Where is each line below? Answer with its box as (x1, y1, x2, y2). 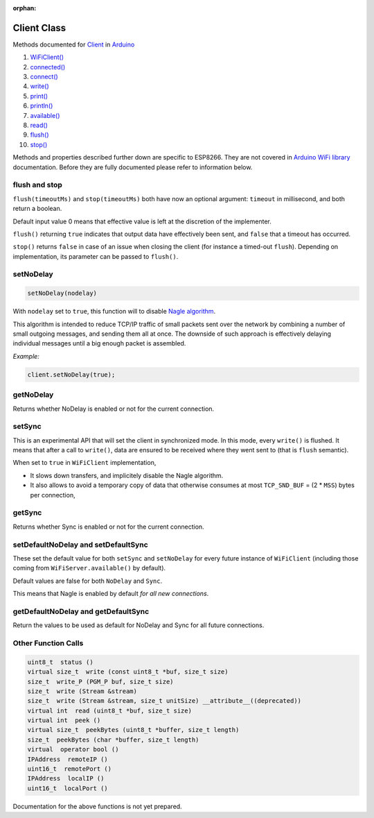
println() (30, 101, 53, 110)
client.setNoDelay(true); (27, 370, 116, 378)
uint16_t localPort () (27, 784, 109, 792)
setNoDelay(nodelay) (27, 289, 97, 298)
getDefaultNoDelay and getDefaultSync (12, 606, 150, 616)
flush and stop (12, 180, 62, 190)
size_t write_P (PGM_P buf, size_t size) (27, 677, 174, 685)
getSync (12, 508, 42, 518)
